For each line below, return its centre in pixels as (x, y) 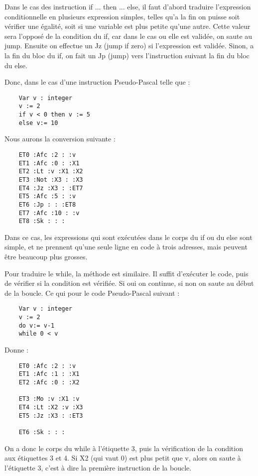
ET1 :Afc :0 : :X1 (49, 163)
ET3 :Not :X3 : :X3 (51, 179)
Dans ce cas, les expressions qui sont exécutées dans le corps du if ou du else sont (129, 237)
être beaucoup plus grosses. (46, 257)
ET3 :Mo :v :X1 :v (49, 399)
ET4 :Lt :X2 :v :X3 (51, 407)
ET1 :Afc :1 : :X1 (49, 374)
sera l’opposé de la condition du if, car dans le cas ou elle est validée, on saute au (129, 36)
